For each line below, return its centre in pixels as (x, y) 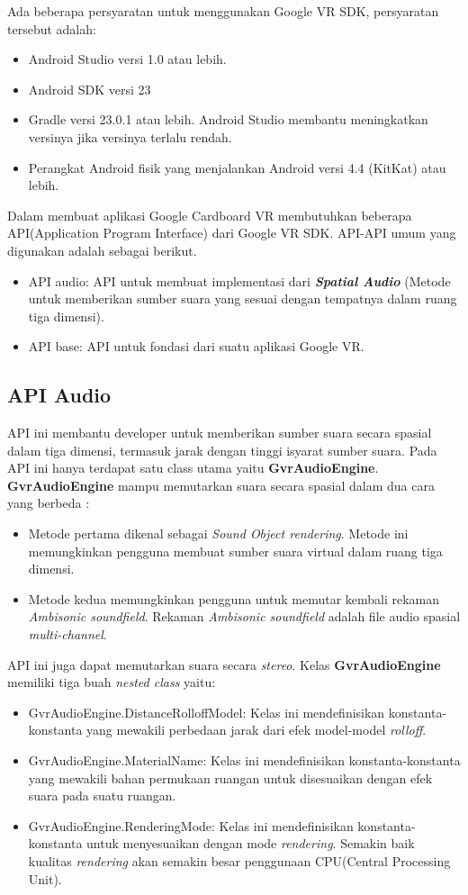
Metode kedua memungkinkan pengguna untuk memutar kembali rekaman (234, 598)
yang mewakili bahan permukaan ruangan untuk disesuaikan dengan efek (230, 777)
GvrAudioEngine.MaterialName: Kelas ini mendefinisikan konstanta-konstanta (244, 760)
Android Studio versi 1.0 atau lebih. (127, 59)
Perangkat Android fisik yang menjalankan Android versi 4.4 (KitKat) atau (237, 167)
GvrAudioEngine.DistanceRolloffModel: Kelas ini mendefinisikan (207, 712)
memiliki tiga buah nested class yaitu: (112, 682)
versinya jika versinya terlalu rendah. (130, 136)
